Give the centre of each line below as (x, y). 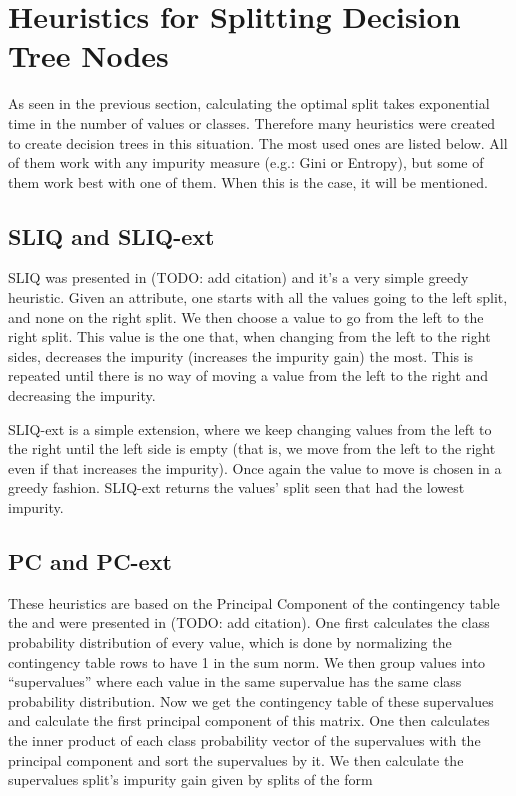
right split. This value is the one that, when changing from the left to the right (249, 336)
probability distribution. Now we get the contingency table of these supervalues (251, 700)
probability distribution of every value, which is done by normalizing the (230, 642)
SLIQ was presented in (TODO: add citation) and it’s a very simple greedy (238, 277)
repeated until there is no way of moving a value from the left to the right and (248, 375)
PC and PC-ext (90, 561)
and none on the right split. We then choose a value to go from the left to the (246, 316)
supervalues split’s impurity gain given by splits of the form (190, 779)
